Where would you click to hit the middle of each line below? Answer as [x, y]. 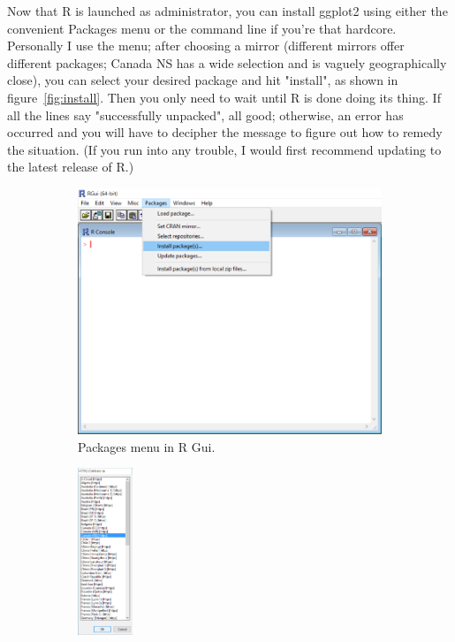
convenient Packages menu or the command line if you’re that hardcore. [202, 28]
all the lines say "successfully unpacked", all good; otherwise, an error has [205, 115]
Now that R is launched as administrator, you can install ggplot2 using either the [227, 11]
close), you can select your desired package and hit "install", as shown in [203, 80]
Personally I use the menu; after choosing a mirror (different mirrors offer [206, 46]
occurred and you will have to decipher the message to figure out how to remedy [225, 132]
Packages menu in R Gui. [147, 446]
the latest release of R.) [71, 167]
